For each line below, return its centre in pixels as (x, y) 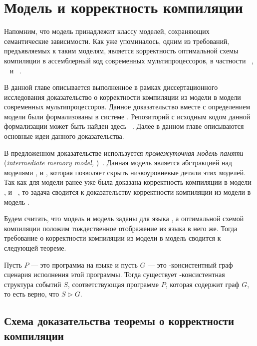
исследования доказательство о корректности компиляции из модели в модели (123, 97)
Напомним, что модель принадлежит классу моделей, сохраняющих (107, 31)
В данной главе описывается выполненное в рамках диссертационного (111, 87)
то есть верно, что (32, 294)
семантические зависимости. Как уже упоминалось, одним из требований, (117, 41)
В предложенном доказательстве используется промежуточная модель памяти (124, 153)
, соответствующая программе (113, 284)
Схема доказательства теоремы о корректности (119, 321)
